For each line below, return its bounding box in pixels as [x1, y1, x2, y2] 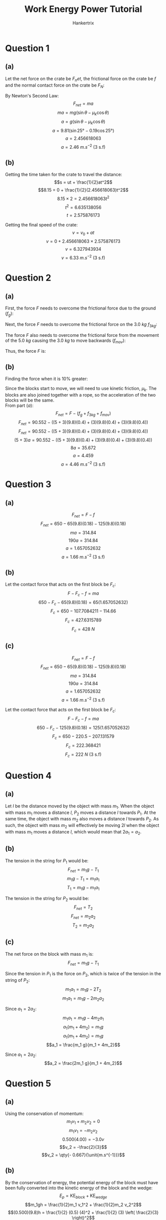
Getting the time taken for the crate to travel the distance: [5, 172, 122, 178]
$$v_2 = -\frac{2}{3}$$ [59, 1144, 108, 1150]
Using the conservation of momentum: [5, 1111, 84, 1117]
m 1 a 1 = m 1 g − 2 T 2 [65, 986, 102, 993]
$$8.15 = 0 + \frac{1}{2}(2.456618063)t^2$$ [38, 187, 129, 193]
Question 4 [5, 770, 52, 781]
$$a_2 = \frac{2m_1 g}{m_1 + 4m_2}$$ [44, 1060, 122, 1066]
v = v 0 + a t [72, 229, 95, 237]
